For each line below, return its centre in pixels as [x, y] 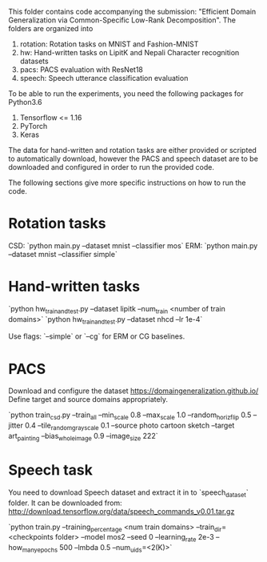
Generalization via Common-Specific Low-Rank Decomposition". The [122, 20]
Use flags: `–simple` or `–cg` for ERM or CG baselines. [97, 336]
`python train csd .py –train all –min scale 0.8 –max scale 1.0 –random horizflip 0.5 [130, 416]
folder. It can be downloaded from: [65, 503]
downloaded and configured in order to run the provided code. [111, 167]
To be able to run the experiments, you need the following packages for [126, 94]
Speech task [51, 470]
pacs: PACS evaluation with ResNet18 [82, 70]
